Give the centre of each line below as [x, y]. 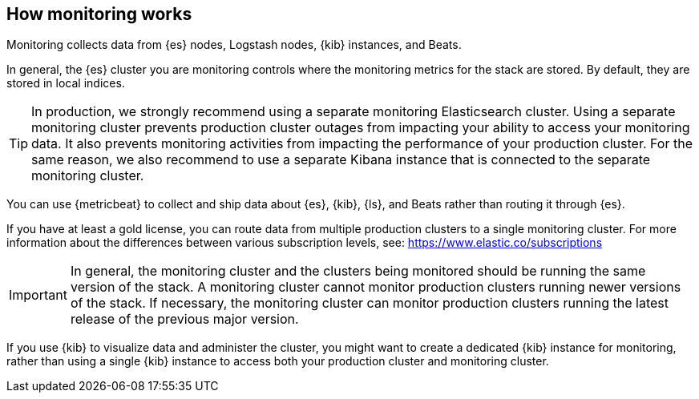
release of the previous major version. [184, 319]
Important [38, 295]
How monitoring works [99, 14]
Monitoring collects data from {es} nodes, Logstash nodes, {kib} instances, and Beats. [234, 45]
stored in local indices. [66, 83]
